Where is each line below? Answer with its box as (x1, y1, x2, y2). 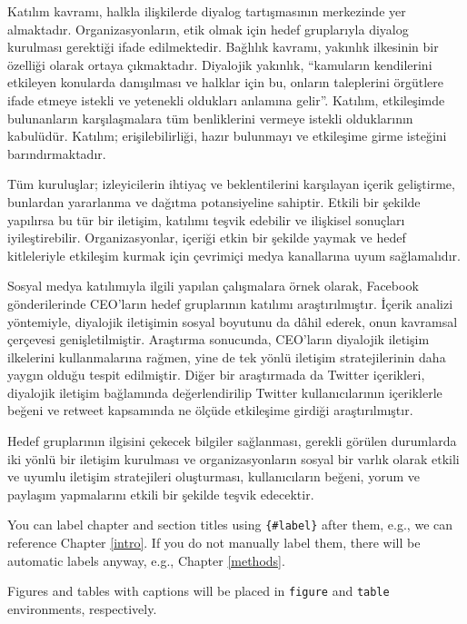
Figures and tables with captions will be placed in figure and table (7, 581, 390, 600)
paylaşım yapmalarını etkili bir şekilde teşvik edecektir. (7, 484, 314, 503)
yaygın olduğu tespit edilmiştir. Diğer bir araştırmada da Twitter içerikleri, (7, 365, 425, 384)
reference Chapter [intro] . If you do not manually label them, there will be (7, 533, 421, 552)
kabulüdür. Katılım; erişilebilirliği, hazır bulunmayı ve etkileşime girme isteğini (7, 126, 447, 145)
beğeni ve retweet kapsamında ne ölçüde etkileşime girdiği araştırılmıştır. (7, 401, 413, 420)
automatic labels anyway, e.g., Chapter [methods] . (7, 550, 285, 570)
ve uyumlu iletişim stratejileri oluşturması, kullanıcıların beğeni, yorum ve (7, 467, 420, 486)
